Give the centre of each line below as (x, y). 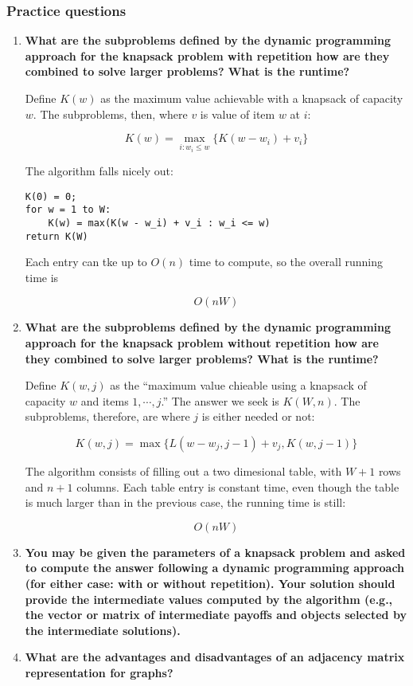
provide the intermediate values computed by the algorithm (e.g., (209, 599)
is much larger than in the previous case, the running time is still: (185, 502)
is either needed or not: (258, 416)
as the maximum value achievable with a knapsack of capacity (252, 98)
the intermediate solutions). (103, 630)
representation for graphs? (99, 672)
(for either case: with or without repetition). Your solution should (210, 583)
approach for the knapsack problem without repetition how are (202, 343)
